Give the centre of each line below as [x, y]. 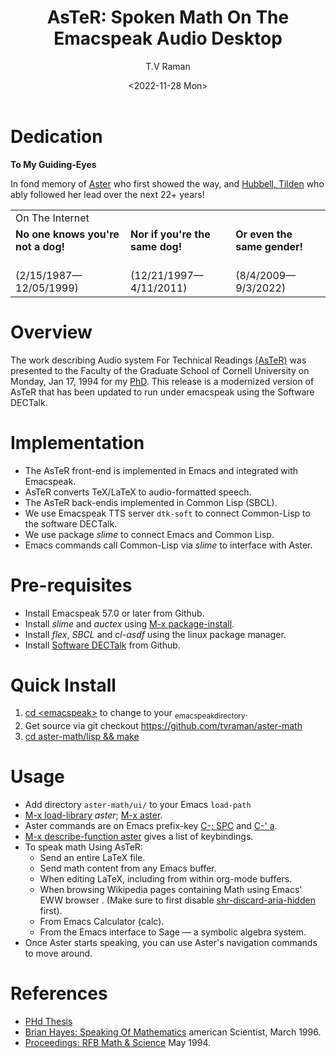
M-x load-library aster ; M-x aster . [93, 815]
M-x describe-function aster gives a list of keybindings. [139, 837]
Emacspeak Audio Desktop [168, 38]
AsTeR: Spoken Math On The [168, 17]
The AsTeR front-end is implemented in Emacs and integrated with [161, 470]
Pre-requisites [71, 585]
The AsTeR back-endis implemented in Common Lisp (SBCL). [151, 502]
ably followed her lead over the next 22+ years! [107, 194]
